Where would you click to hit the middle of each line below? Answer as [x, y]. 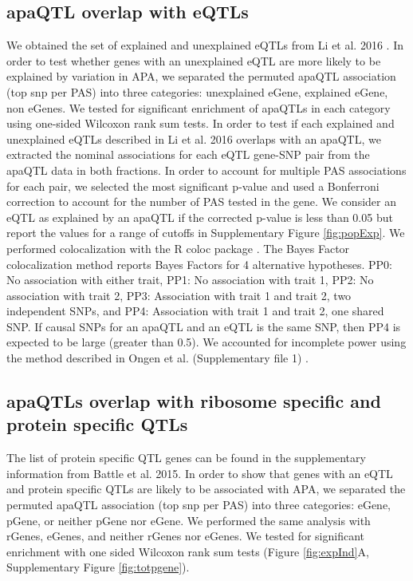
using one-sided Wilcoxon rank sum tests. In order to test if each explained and [201, 123]
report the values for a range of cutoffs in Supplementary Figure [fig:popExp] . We [206, 233]
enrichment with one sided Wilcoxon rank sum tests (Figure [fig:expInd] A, [188, 551]
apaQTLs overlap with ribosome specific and [194, 401]
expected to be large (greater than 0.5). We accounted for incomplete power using [206, 342]
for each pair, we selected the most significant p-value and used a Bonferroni [193, 186]
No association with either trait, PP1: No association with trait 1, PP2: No [190, 280]
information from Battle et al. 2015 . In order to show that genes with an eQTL [200, 473]
